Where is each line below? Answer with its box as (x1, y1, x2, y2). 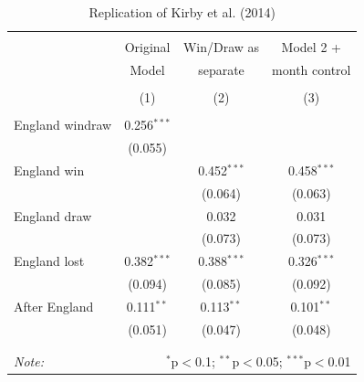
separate (198, 59, 244, 79)
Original (124, 37, 171, 57)
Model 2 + (281, 37, 341, 57)
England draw (14, 206, 92, 225)
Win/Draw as (182, 37, 260, 57)
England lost (14, 251, 85, 271)
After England (14, 296, 94, 315)
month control (272, 59, 351, 79)
